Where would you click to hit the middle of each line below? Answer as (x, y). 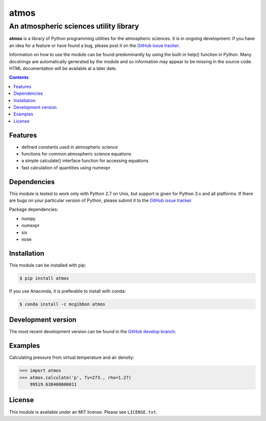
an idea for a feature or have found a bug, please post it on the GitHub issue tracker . (94, 45)
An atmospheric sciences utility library (74, 26)
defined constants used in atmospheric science (70, 147)
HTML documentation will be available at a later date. (63, 68)
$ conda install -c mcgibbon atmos (62, 304)
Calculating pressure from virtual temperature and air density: (72, 357)
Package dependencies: (34, 209)
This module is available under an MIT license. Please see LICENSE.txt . (83, 412)
